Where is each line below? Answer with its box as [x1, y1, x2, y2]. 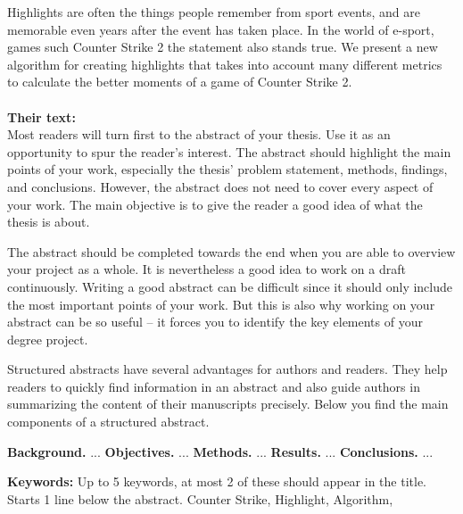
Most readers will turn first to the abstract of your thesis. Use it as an [7, 125, 391, 144]
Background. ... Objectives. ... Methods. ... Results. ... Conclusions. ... [7, 442, 434, 460]
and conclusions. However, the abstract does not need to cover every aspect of [7, 177, 434, 195]
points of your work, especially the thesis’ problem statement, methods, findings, [7, 160, 448, 178]
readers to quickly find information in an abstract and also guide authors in [7, 377, 420, 395]
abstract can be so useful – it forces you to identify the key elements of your [7, 312, 423, 331]
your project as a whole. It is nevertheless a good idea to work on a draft [7, 260, 406, 278]
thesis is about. [7, 212, 90, 231]
